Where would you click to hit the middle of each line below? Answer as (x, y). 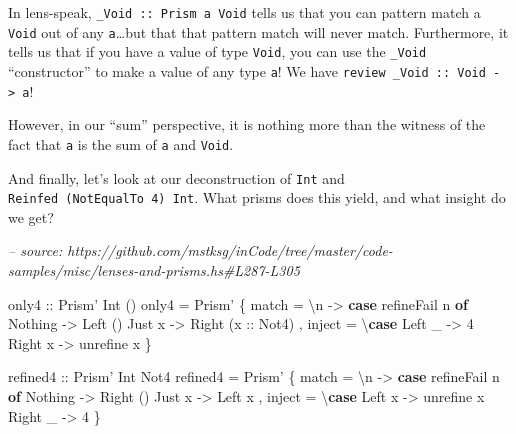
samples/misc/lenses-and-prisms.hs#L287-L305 (154, 270)
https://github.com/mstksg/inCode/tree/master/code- (230, 250)
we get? (31, 216)
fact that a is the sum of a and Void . (121, 143)
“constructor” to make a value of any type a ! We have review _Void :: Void (247, 70)
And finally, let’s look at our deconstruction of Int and (176, 177)
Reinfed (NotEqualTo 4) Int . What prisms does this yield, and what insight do (257, 197)
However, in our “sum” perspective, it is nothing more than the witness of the (247, 124)
